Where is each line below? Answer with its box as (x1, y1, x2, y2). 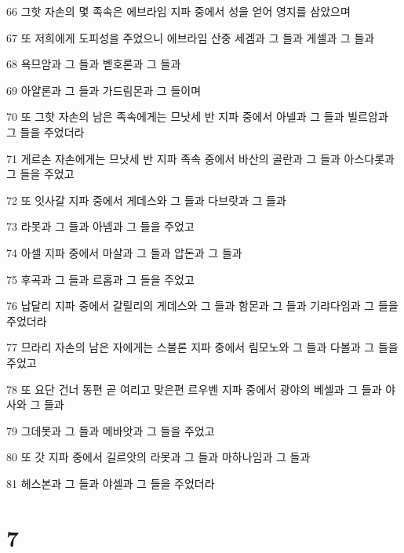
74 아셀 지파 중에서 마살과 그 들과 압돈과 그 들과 (6, 244, 242, 260)
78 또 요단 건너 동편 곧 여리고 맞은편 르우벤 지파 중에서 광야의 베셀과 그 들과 (6, 380, 382, 397)
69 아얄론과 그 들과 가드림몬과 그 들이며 (6, 82, 202, 98)
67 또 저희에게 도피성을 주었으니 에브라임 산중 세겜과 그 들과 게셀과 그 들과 (6, 29, 375, 45)
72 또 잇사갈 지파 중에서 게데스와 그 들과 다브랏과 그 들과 (6, 191, 286, 208)
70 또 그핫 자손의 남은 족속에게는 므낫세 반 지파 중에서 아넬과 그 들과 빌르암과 (6, 108, 388, 125)
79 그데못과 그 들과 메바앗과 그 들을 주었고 (6, 422, 215, 438)
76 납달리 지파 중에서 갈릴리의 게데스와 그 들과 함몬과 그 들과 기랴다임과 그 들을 (6, 297, 399, 314)
